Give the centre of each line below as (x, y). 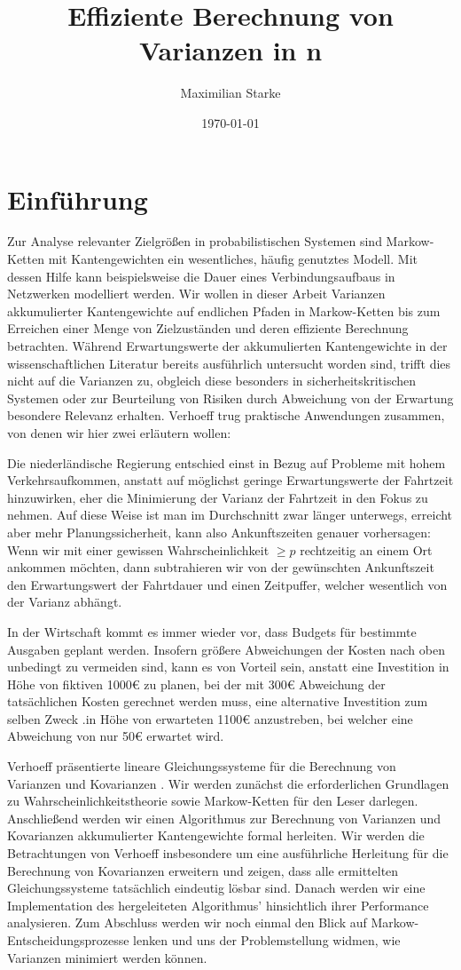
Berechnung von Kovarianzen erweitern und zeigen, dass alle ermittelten (203, 870)
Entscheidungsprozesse (68, 940)
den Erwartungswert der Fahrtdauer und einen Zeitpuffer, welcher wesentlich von (227, 584)
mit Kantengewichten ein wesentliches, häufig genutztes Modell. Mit (233, 259)
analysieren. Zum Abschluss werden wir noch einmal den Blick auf (187, 922)
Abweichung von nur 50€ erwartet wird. (116, 736)
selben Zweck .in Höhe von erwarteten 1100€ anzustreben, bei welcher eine (210, 718)
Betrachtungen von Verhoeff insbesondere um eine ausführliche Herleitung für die (228, 853)
